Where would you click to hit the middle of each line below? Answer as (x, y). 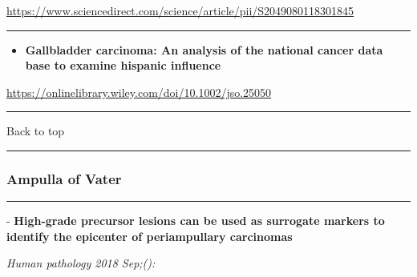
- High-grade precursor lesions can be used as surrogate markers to (196, 221)
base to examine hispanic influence (123, 65)
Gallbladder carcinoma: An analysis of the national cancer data (204, 49)
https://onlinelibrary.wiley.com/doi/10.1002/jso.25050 (139, 92)
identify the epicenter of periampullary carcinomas (150, 236)
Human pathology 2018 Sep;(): (81, 263)
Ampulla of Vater (64, 178)
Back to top (36, 131)
